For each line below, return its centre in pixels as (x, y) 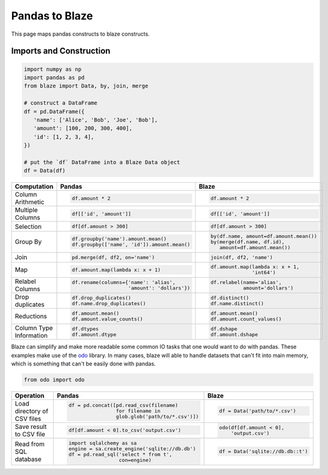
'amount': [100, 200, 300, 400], (83, 128)
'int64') (264, 273)
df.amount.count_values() (246, 319)
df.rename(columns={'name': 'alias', (124, 282)
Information (31, 336)
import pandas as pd (54, 77)
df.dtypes (85, 329)
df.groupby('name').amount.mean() (119, 239)
